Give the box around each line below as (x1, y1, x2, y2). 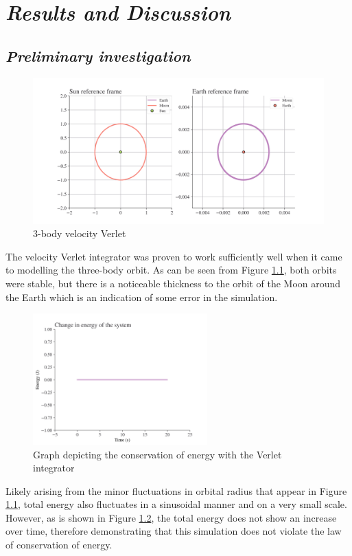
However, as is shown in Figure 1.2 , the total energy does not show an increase (5, 510, 337, 524)
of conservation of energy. (5, 537, 113, 552)
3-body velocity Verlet (33, 226, 126, 241)
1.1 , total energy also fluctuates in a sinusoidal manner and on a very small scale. (5, 497, 347, 511)
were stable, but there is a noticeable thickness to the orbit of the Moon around (5, 276, 341, 290)
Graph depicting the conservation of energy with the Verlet (33, 447, 282, 461)
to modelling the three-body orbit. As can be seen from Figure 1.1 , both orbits (5, 263, 337, 277)
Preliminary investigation (5, 45, 191, 66)
